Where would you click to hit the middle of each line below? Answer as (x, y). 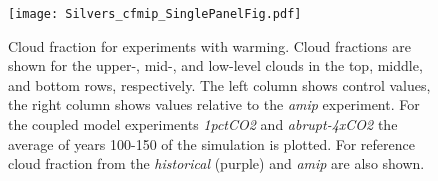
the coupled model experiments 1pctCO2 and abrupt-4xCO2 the (203, 124)
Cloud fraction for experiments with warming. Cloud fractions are (209, 45)
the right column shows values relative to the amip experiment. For (214, 104)
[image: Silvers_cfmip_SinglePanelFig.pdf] (155, 14)
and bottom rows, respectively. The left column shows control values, (219, 84)
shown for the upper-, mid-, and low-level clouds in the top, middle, (215, 65)
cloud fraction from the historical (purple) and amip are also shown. (216, 163)
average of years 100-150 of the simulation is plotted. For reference (211, 143)
